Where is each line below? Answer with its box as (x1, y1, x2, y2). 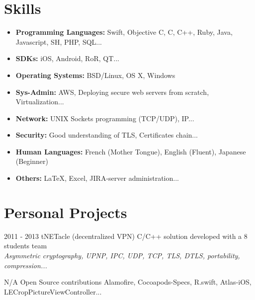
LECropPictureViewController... (4, 286, 102, 297)
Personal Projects (4, 202, 127, 222)
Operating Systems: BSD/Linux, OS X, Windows (15, 70, 175, 80)
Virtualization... (15, 96, 64, 107)
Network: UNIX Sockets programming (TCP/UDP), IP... (15, 113, 194, 123)
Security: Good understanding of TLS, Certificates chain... (15, 130, 198, 140)
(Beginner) (15, 156, 48, 166)
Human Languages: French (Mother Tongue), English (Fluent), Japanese (15, 146, 246, 156)
